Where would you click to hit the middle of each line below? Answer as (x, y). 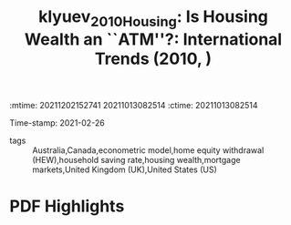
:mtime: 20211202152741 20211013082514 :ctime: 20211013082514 (134, 105)
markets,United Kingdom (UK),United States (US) (125, 169)
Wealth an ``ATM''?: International (153, 39)
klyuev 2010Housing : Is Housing (153, 18)
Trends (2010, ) (153, 59)
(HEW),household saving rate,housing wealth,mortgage (136, 159)
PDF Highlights (67, 206)
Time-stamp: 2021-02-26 (57, 123)
